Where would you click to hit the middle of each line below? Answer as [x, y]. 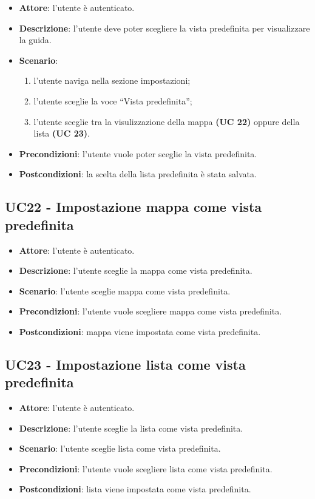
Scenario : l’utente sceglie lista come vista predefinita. [120, 448]
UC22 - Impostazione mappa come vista [134, 207]
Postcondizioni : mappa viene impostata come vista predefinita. [140, 331]
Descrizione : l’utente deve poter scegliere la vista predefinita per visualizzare [164, 28]
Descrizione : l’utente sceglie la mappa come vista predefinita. [136, 270]
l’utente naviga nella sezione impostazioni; [112, 80]
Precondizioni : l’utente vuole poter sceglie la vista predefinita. [138, 153]
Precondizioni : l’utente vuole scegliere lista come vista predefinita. [146, 468]
